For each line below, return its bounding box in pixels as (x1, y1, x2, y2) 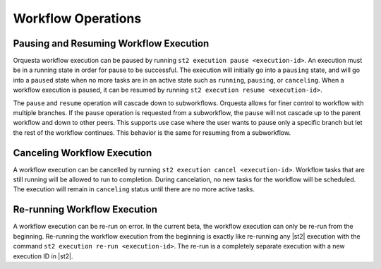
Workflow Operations (13, 11, 142, 26)
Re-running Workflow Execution (13, 203, 158, 215)
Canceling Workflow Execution (13, 147, 152, 159)
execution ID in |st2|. (13, 251, 73, 261)
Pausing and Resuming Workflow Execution (13, 37, 210, 49)
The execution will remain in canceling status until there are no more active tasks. (13, 185, 255, 193)
